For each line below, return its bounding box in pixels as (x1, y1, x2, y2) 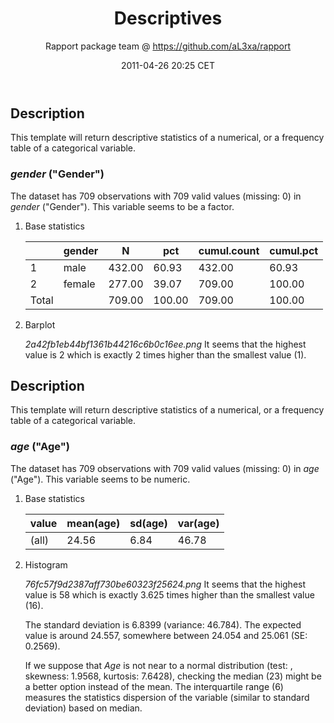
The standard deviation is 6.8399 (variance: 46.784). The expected (24, 618, 302, 631)
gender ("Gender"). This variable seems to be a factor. (10, 200, 235, 212)
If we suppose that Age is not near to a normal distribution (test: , (24, 659, 293, 671)
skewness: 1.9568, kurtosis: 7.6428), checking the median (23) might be (24, 670, 322, 682)
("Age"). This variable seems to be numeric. (10, 473, 191, 485)
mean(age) (66, 516, 121, 530)
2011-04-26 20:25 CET (120, 59, 216, 71)
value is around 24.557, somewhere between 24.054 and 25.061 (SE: (24, 629, 308, 641)
